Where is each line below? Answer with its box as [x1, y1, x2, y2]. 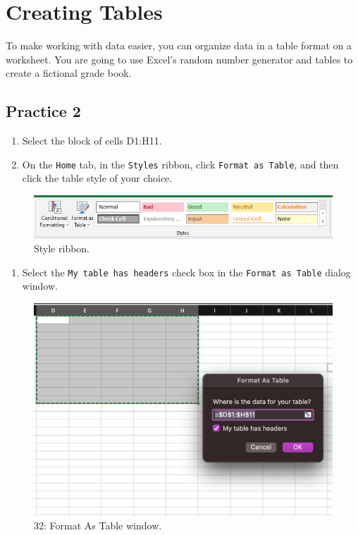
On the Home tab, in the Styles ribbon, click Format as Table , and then [22, 156, 339, 171]
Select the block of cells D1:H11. [22, 133, 162, 148]
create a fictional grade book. [6, 66, 132, 80]
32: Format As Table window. [34, 518, 162, 533]
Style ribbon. [34, 241, 90, 256]
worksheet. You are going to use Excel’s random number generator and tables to [6, 51, 353, 66]
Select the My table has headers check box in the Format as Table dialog [22, 264, 351, 279]
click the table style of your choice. [22, 171, 173, 185]
